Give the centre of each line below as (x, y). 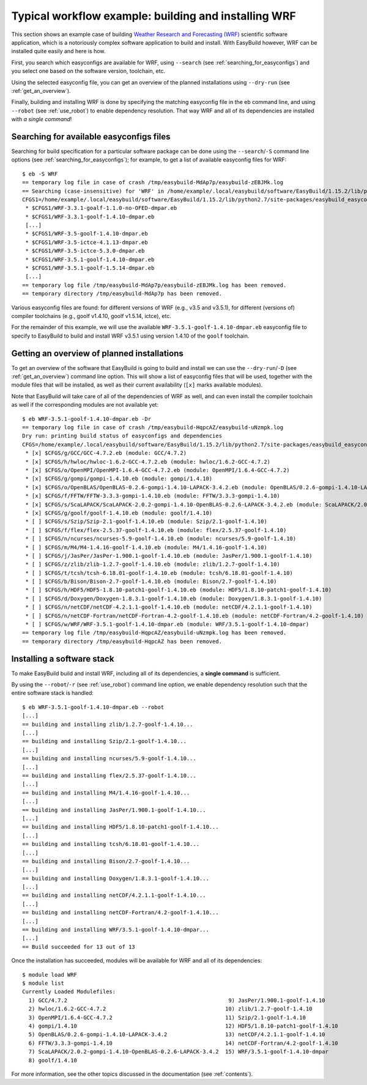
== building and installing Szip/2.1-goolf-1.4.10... (104, 741)
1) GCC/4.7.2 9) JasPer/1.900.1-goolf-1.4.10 (177, 1000)
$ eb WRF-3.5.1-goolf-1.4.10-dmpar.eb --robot (93, 707)
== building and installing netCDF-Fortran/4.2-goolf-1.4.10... (121, 913)
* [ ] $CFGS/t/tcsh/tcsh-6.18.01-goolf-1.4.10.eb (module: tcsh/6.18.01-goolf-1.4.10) (159, 573)
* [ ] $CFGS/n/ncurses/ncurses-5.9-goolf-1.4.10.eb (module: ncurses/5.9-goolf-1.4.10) (161, 539)
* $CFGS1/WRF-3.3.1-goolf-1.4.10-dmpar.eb (90, 217)
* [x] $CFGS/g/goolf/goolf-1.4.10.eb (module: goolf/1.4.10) (119, 513)
